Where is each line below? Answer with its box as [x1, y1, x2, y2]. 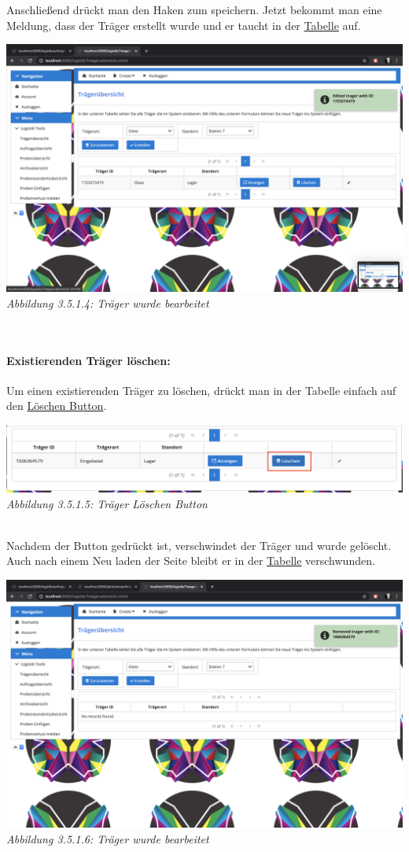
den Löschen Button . [6, 397, 107, 414]
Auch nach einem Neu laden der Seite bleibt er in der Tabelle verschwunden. [6, 552, 375, 569]
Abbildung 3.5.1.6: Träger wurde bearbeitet [6, 830, 209, 846]
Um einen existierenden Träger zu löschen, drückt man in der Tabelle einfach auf [6, 382, 396, 398]
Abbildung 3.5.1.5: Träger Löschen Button [6, 495, 208, 511]
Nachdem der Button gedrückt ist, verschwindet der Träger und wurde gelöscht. [6, 537, 392, 553]
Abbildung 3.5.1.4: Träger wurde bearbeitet [6, 294, 209, 311]
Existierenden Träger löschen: [6, 352, 171, 368]
